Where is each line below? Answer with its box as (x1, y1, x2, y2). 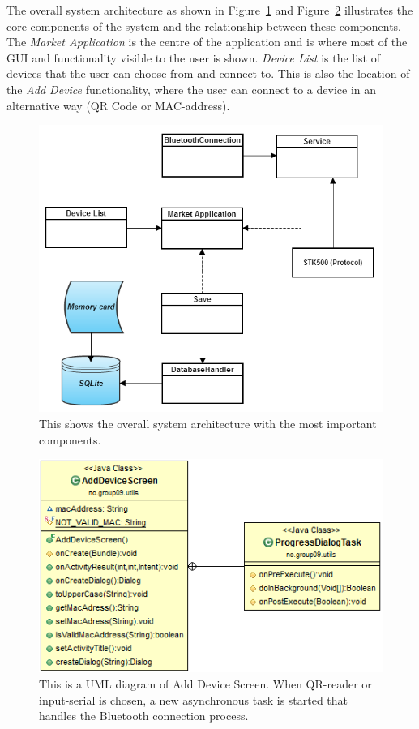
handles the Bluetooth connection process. (39, 707, 249, 724)
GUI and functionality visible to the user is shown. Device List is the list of (6, 49, 381, 66)
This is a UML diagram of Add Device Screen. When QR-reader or (39, 675, 372, 692)
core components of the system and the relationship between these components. (6, 17, 401, 34)
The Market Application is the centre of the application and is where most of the (6, 33, 408, 50)
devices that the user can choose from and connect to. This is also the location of (6, 65, 410, 82)
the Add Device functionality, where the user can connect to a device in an (6, 80, 377, 97)
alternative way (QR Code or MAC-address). (6, 96, 230, 114)
